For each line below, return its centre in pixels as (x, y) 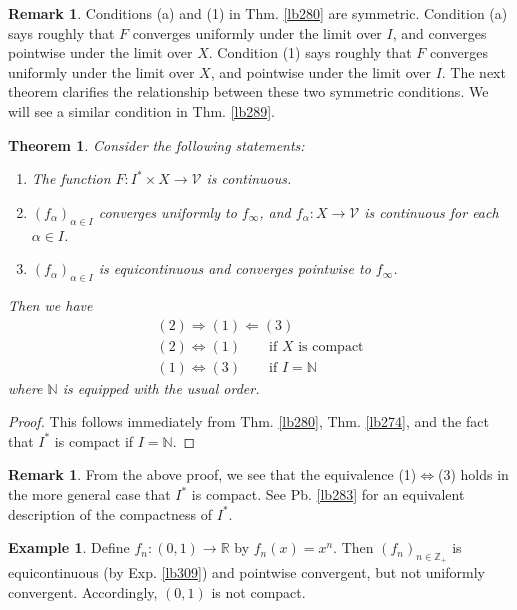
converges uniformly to (167, 211)
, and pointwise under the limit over (320, 71)
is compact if (94, 440)
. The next (473, 71)
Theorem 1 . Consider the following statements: (156, 144)
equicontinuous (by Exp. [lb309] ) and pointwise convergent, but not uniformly (246, 572)
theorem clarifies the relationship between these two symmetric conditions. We (248, 91)
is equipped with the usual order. (161, 387)
